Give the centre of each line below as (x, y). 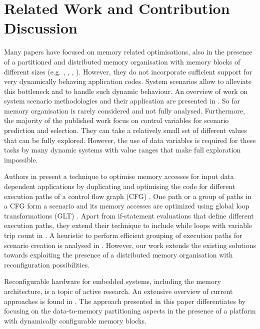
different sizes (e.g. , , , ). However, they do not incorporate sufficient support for (128, 71)
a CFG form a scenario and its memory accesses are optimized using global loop (127, 206)
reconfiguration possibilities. (47, 264)
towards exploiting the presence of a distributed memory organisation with (118, 255)
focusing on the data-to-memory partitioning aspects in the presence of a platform (130, 311)
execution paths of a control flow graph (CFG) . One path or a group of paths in (128, 196)
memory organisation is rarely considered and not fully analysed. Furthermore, (124, 110)
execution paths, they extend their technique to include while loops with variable (128, 225)
